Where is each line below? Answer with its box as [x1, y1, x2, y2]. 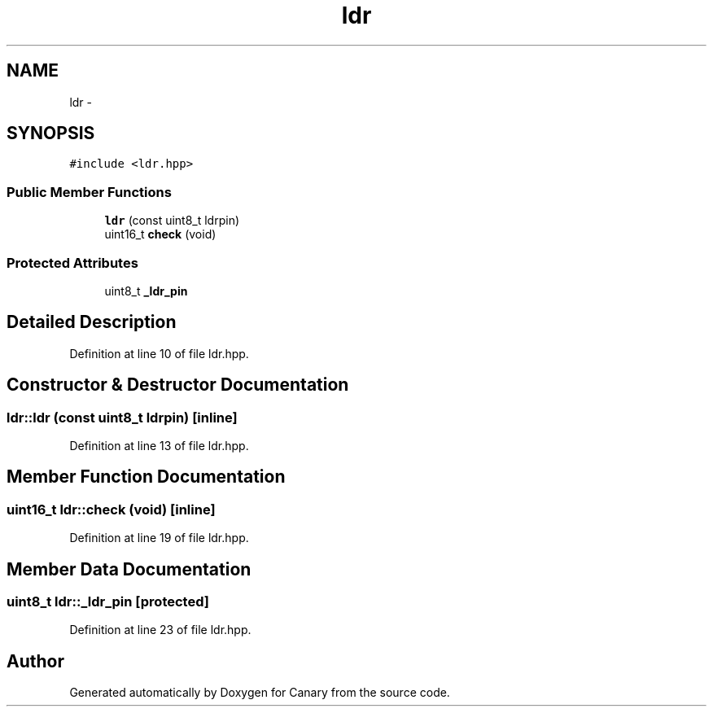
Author [7, 650, 64, 671]
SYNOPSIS [7, 123, 95, 144]
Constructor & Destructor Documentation [7, 374, 349, 396]
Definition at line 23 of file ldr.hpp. [69, 623, 252, 637]
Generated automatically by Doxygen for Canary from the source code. [69, 685, 450, 700]
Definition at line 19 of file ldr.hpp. [69, 531, 249, 545]
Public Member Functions [7, 183, 172, 200]
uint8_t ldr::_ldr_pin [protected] [7, 593, 209, 610]
